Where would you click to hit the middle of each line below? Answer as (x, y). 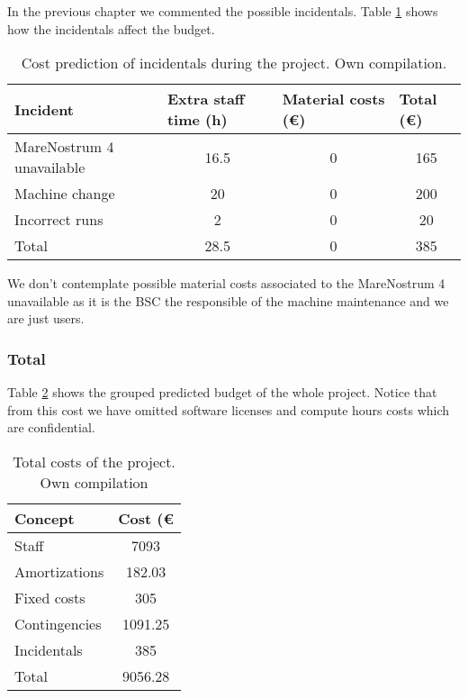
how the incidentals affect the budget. (111, 28)
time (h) (197, 120)
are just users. (46, 318)
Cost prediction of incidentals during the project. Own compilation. (234, 63)
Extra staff (206, 99)
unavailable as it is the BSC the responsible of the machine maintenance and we (228, 300)
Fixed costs (50, 597)
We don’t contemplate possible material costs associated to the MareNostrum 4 (226, 283)
